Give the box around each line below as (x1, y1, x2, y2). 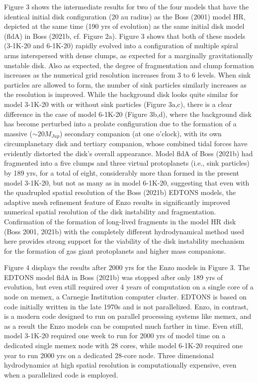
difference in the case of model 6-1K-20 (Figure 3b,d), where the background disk (4, 108, 252, 119)
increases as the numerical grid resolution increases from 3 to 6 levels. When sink (4, 70, 251, 80)
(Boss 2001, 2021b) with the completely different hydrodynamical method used (4, 226, 245, 236)
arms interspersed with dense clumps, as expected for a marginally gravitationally (4, 50, 254, 60)
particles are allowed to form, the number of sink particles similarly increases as (4, 79, 247, 90)
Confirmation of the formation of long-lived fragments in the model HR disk (4, 216, 236, 226)
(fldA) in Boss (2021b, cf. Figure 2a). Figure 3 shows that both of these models (4, 30, 246, 41)
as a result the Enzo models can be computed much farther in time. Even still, (4, 320, 244, 331)
